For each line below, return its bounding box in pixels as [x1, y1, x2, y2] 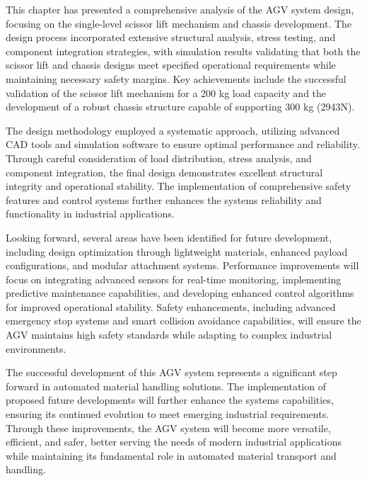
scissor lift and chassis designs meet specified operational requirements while [6, 57, 336, 72]
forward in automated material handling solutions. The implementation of [6, 378, 326, 393]
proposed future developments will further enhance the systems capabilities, [6, 392, 334, 407]
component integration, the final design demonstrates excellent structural [6, 164, 323, 179]
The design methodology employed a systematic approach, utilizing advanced [6, 123, 340, 137]
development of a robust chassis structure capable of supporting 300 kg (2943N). [6, 99, 355, 114]
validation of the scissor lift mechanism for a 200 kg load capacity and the [6, 85, 327, 100]
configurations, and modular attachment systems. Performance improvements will [6, 258, 359, 273]
